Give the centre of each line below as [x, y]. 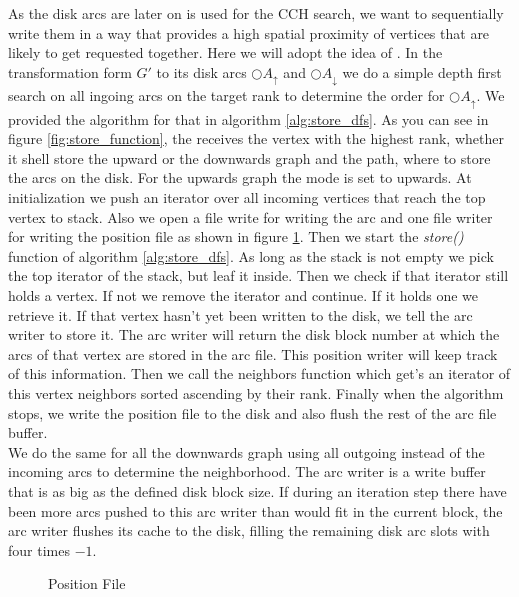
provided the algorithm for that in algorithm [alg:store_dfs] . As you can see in [248, 118]
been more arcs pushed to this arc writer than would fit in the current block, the [255, 510]
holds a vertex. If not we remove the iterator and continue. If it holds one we [243, 295]
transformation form [70, 71]
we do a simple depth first [422, 71]
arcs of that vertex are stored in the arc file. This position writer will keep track [253, 353]
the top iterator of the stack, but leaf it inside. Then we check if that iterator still [258, 275]
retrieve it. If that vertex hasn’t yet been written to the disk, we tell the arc [240, 314]
